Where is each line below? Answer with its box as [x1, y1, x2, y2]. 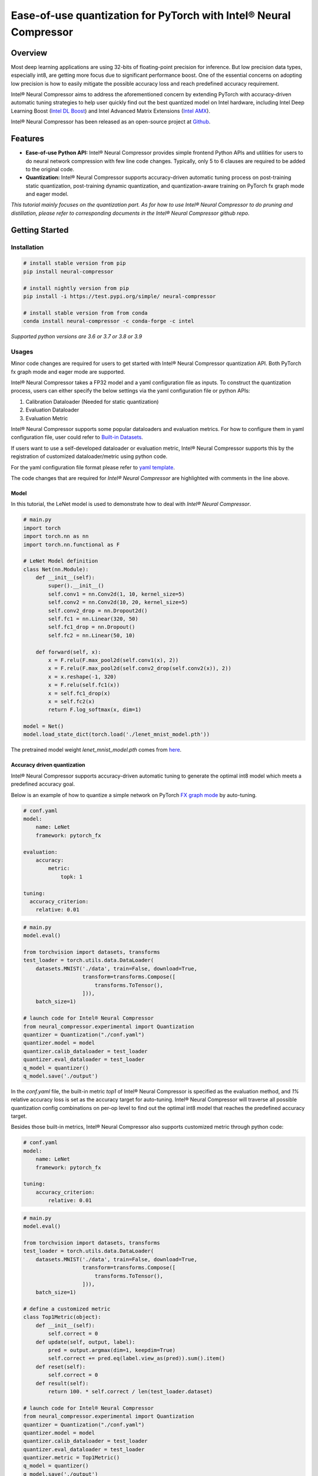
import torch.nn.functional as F [23, 541, 120, 548]
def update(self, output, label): [35, 1338, 135, 1346]
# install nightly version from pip [23, 285, 130, 292]
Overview [11, 48, 48, 58]
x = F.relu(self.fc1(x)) [48, 682, 120, 688]
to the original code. [25, 165, 75, 172]
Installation [11, 243, 44, 251]
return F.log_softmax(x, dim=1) [48, 706, 141, 713]
